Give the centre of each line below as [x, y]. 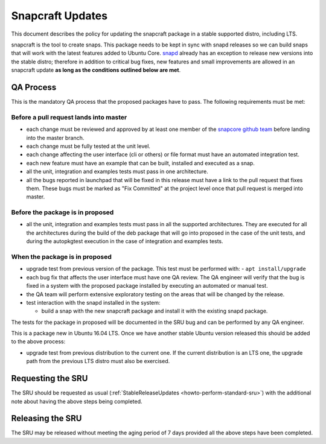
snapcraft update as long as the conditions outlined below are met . [96, 70]
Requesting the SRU [50, 379]
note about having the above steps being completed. [77, 401]
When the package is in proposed [61, 256]
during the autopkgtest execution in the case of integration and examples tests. [125, 241]
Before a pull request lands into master [69, 117]
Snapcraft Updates [59, 16]
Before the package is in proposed [62, 212]
